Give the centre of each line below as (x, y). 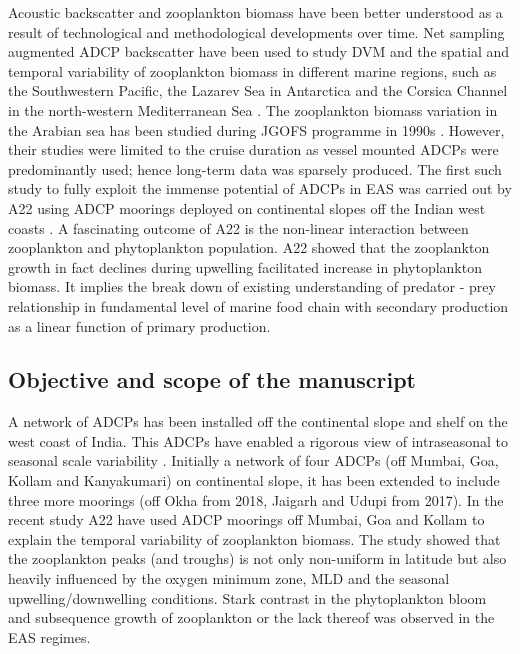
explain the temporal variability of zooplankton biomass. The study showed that (254, 538)
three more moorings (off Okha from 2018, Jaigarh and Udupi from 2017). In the (256, 499)
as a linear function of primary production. (139, 325)
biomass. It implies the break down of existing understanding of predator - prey (252, 286)
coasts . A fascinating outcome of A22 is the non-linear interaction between (238, 227)
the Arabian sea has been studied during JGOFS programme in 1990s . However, (256, 129)
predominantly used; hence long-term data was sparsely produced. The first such (255, 168)
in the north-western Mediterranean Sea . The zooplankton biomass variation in (253, 109)
